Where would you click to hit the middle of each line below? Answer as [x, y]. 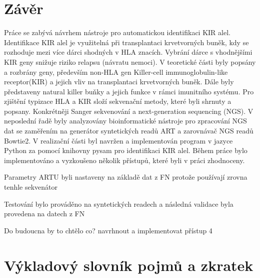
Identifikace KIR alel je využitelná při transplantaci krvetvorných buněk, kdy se [126, 42]
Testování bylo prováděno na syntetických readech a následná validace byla [119, 203]
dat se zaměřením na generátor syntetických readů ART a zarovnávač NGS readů [129, 131]
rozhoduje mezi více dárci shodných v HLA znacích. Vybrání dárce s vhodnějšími [128, 52]
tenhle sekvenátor [31, 187]
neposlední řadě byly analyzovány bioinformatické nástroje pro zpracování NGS [125, 121]
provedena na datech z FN [44, 214]
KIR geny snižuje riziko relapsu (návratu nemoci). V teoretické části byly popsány [130, 61]
